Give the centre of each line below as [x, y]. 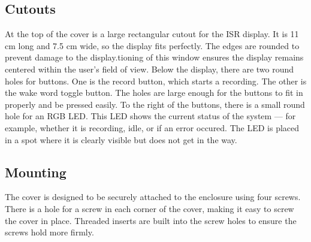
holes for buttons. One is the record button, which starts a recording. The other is [156, 81]
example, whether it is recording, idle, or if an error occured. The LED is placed [152, 127]
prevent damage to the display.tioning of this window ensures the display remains [154, 57]
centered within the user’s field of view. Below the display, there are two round [150, 69]
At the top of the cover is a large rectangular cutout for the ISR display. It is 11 [152, 34]
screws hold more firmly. [49, 232]
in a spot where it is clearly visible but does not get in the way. [121, 139]
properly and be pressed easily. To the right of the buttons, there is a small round [155, 104]
